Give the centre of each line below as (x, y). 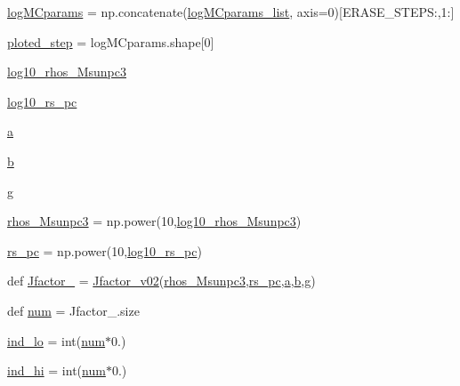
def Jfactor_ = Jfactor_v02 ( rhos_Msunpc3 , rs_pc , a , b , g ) (161, 281)
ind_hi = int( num (56, 370)
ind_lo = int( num (56, 340)
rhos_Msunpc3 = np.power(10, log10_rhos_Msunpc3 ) (154, 221)
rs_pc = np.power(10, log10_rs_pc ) (105, 250)
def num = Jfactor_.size (73, 310)
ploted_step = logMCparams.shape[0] (111, 41)
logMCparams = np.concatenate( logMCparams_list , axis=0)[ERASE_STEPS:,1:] (231, 12)
